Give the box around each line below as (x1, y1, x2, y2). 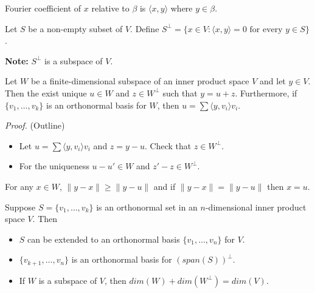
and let (260, 75, 286, 87)
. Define (130, 22, 159, 35)
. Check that (145, 139, 192, 152)
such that (162, 86, 198, 99)
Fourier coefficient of (5, 2, 81, 14)
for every (249, 25, 283, 34)
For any (5, 180, 33, 192)
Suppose (5, 200, 36, 213)
